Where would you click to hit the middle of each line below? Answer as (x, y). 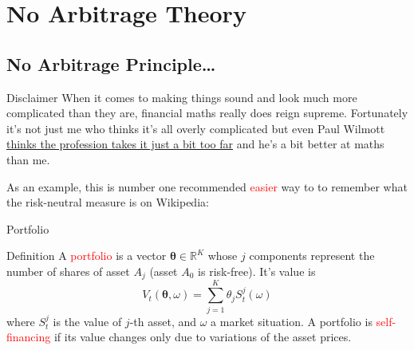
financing (29, 337)
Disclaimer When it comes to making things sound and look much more (182, 97)
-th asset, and (163, 321)
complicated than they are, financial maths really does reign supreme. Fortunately (207, 113)
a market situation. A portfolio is (292, 321)
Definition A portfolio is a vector (87, 256)
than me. (28, 159)
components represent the (312, 256)
